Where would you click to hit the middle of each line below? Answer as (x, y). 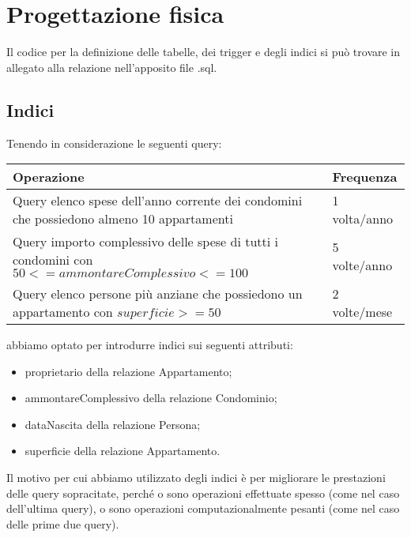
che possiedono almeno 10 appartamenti (123, 219)
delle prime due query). (63, 523)
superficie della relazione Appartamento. (123, 451)
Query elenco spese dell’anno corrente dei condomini (158, 201)
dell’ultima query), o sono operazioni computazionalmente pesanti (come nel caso (203, 508)
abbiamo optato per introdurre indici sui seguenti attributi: (150, 345)
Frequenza (365, 177)
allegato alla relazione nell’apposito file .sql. (112, 67)
